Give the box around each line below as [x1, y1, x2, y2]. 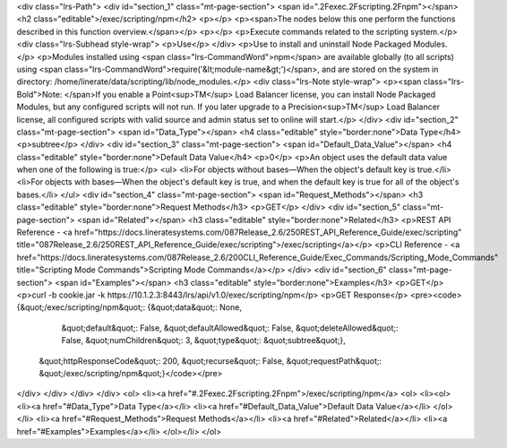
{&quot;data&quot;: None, [147, 302, 242, 313]
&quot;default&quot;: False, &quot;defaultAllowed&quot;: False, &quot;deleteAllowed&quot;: [61, 323, 399, 333]
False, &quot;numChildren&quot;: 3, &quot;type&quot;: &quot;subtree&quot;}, [61, 335, 347, 346]
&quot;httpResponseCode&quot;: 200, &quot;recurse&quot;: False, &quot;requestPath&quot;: [39, 355, 382, 366]
